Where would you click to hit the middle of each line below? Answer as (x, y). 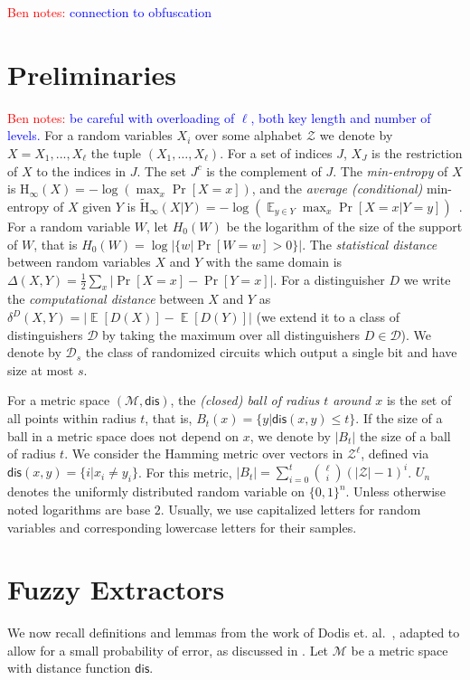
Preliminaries (92, 74)
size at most (41, 369)
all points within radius (72, 418)
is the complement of (264, 170)
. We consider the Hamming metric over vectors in (204, 453)
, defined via (395, 453)
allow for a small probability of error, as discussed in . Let (168, 650)
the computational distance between (106, 299)
